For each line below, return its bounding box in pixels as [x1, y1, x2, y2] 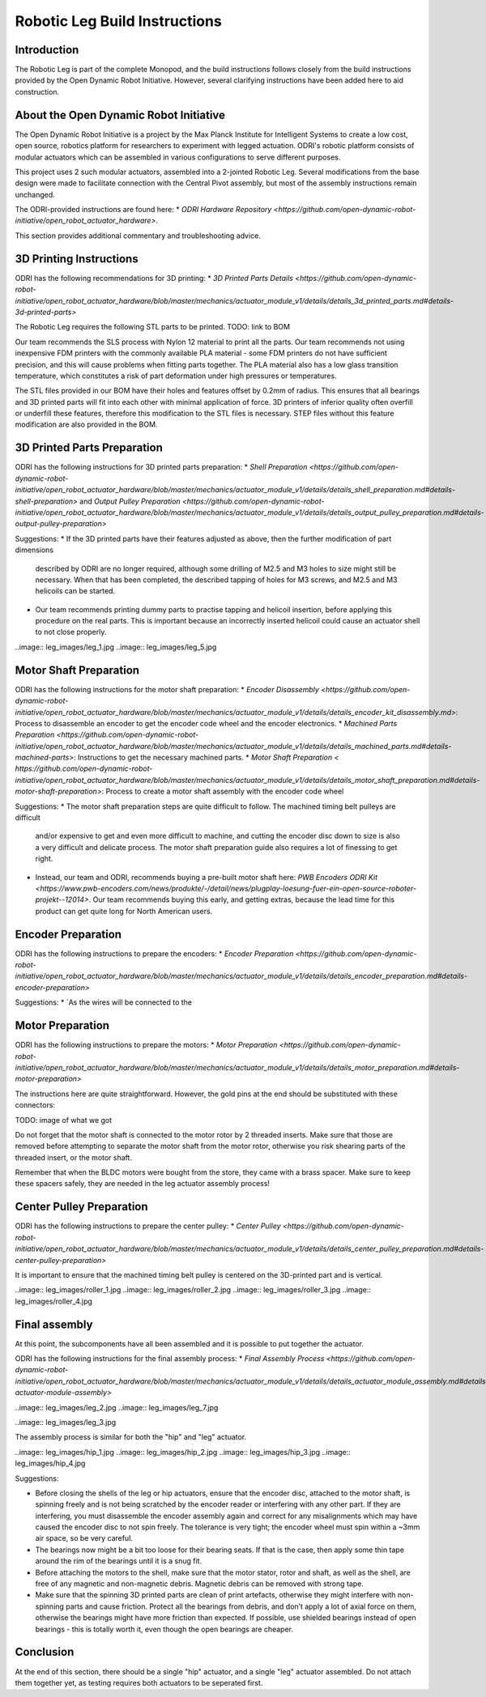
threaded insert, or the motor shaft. [15, 1152, 133, 1162]
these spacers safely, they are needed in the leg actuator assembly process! [15, 1179, 271, 1189]
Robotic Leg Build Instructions [15, 12, 222, 30]
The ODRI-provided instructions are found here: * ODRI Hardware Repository [15, 205, 272, 215]
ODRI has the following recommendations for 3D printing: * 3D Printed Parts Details [15, 273, 293, 283]
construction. [15, 87, 60, 96]
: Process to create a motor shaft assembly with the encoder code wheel [101, 786, 344, 797]
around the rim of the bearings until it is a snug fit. [35, 1556, 202, 1566]
